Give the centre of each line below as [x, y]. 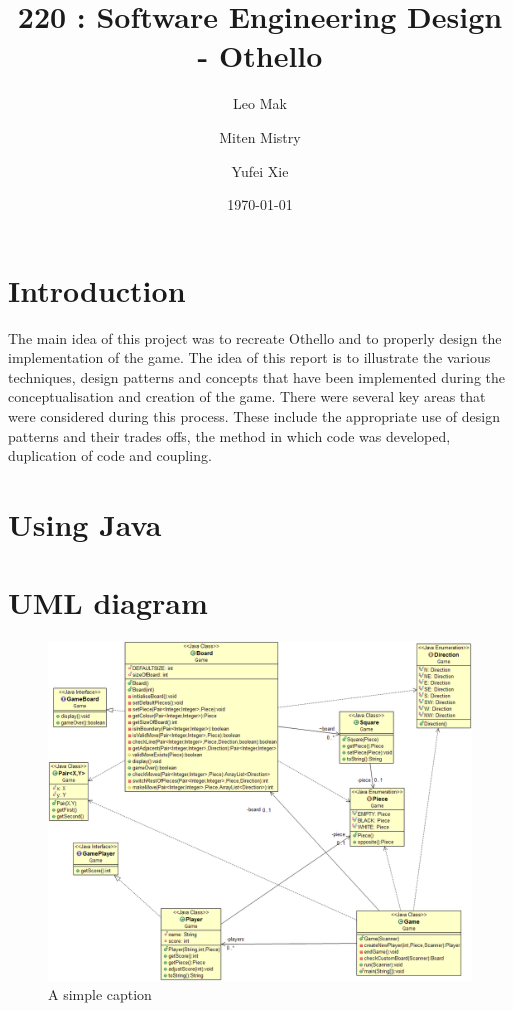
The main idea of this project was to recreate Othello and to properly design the [255, 337]
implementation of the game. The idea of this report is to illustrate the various [249, 357]
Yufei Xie [260, 170]
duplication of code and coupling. [110, 455]
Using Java [85, 523]
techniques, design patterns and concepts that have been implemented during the [256, 376]
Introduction [97, 289]
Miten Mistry [260, 136]
